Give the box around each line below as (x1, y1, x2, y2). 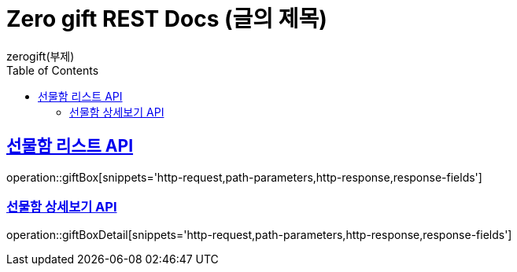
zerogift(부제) (6, 49, 75, 63)
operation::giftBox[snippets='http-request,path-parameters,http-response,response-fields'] (6, 170, 482, 184)
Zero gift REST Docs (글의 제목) (6, 6, 327, 32)
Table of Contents (6, 63, 99, 77)
